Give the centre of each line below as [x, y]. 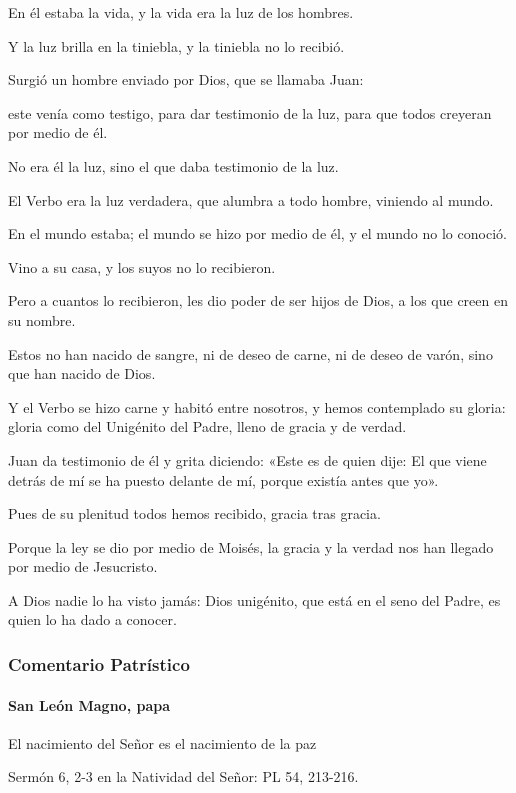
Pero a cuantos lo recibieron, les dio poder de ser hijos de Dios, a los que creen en [258, 300]
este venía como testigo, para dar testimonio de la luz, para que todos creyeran [250, 112]
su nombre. [42, 319]
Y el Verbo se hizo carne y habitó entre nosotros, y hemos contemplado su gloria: [257, 406]
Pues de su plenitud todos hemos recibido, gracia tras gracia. [194, 513]
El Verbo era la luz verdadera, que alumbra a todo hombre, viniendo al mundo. [251, 199]
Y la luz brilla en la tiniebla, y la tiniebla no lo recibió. [176, 45]
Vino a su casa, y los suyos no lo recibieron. [142, 266]
